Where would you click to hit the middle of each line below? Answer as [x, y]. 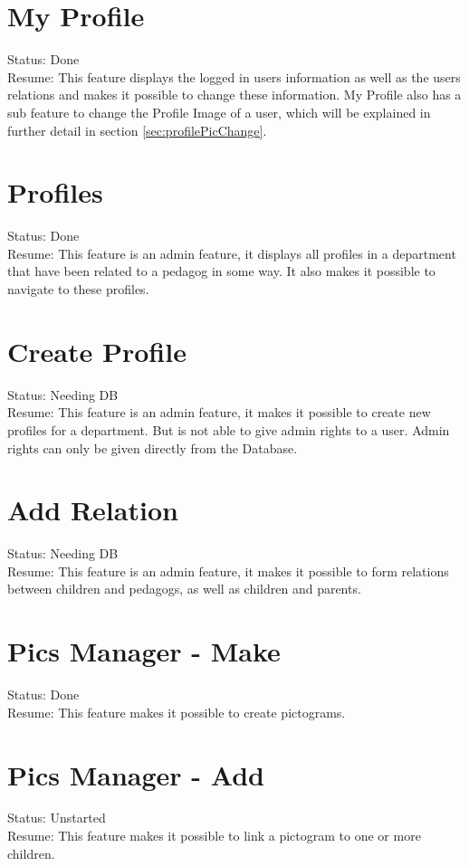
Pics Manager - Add [136, 774]
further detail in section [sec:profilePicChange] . [137, 130]
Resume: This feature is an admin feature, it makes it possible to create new [219, 412]
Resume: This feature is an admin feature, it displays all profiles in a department [232, 253]
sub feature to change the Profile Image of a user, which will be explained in [219, 112]
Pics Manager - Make [144, 651]
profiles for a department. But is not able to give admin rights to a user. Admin [229, 429]
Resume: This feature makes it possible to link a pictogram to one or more [214, 836]
